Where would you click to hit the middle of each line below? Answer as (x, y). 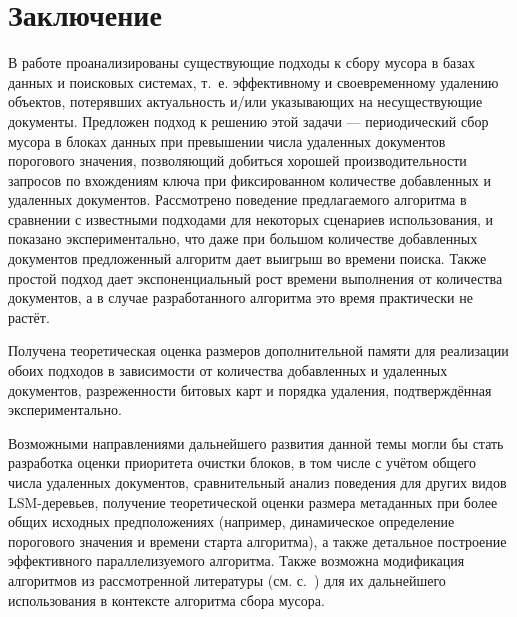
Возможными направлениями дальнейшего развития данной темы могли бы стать (256, 442)
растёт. (29, 316)
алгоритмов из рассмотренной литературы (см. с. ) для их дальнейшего (227, 579)
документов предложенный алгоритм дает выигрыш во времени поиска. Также (247, 258)
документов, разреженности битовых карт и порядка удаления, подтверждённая (250, 389)
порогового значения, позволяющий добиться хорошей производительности (237, 160)
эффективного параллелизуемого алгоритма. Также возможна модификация (236, 560)
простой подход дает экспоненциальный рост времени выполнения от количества (255, 277)
